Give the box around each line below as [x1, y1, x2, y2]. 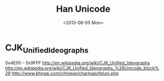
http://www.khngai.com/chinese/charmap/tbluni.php [11, 70, 119, 77]
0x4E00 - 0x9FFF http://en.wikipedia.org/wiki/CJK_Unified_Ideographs [5, 60, 150, 66]
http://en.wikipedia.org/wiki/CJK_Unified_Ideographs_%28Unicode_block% [5, 65, 160, 71]
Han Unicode [56, 3, 110, 15]
